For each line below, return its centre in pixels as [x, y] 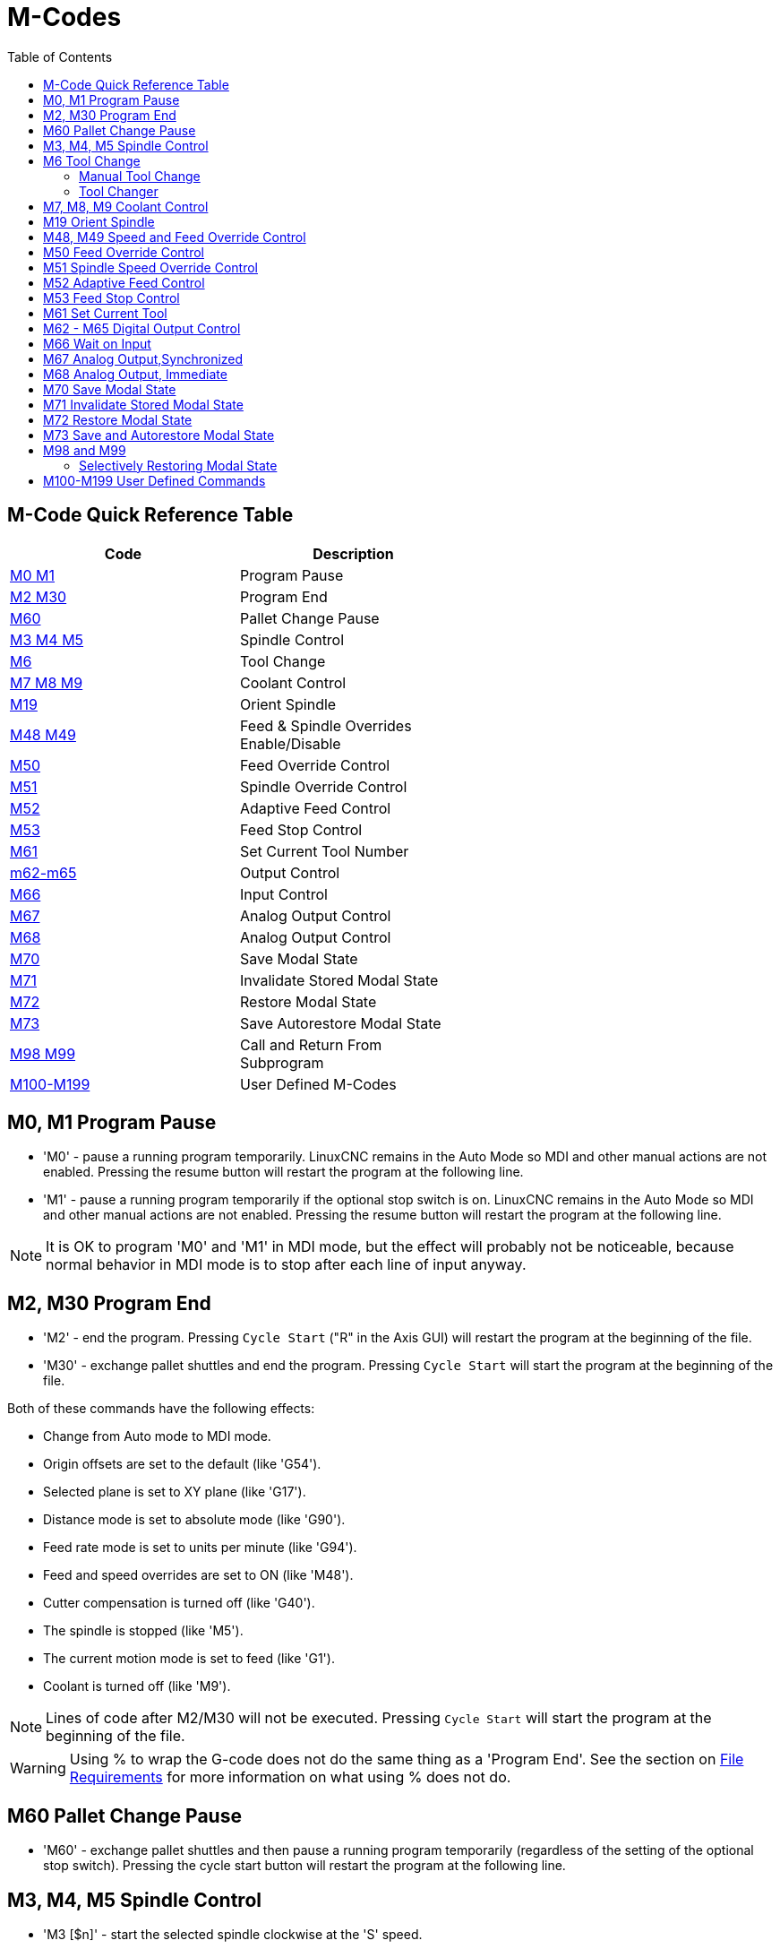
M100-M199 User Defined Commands [154, 480]
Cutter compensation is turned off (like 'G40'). [179, 1603]
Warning [38, 1768]
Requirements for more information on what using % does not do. [290, 1777]
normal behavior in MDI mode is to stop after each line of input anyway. [286, 1265]
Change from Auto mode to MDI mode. [157, 1436]
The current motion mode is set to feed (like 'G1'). [189, 1659]
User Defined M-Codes [318, 1084]
